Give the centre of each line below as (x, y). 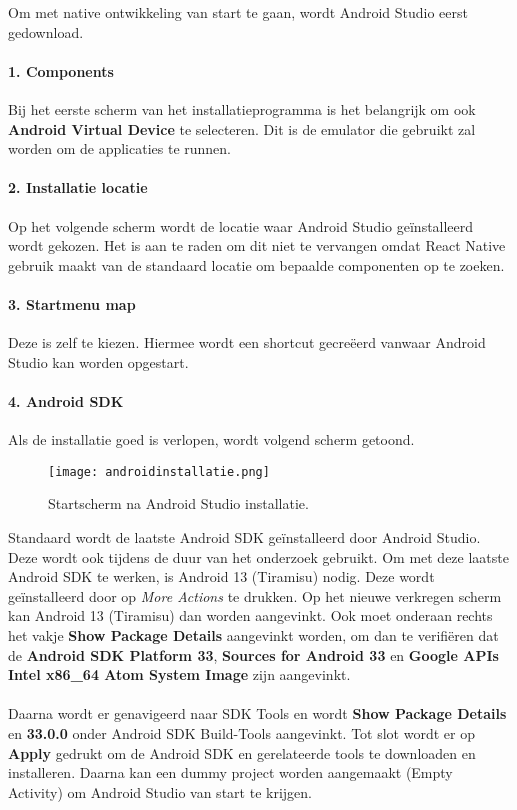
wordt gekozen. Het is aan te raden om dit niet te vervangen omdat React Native (257, 245)
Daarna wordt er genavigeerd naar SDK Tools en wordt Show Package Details (257, 713)
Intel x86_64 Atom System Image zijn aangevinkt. (179, 674)
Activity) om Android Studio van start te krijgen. (160, 791)
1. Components (61, 70)
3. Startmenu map (72, 303)
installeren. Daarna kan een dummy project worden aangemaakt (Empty (230, 772)
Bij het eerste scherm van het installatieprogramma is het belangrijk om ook (242, 108)
